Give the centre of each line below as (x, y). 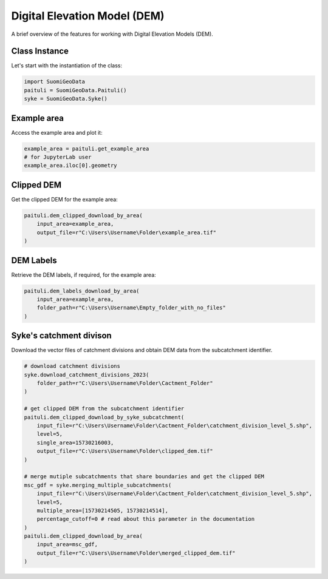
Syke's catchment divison (61, 336)
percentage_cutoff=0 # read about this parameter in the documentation (146, 519)
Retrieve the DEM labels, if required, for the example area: (84, 275)
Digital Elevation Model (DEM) (88, 16)
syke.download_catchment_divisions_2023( (87, 374)
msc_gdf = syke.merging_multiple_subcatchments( (98, 485)
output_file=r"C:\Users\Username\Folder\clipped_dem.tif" (125, 451)
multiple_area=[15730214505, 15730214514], (102, 510)
